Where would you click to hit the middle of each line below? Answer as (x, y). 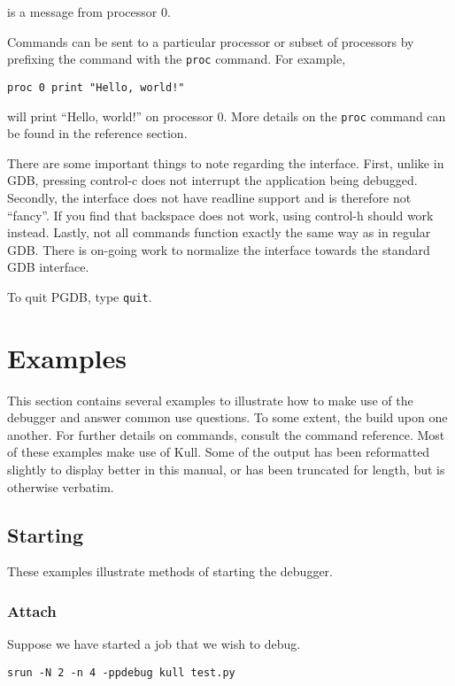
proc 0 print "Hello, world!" (96, 87)
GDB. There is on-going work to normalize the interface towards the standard (219, 249)
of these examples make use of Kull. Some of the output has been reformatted (219, 452)
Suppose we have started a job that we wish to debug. (154, 644)
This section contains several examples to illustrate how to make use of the (210, 400)
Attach (32, 610)
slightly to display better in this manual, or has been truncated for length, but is (226, 470)
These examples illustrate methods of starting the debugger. (170, 571)
